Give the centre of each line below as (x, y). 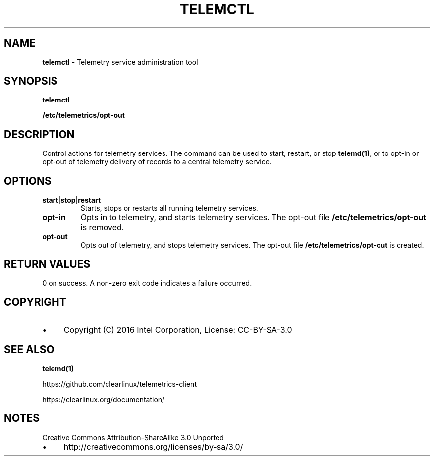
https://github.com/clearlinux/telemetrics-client (119, 384)
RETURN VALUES (47, 264)
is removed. (102, 228)
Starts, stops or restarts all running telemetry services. (169, 208)
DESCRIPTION (39, 134)
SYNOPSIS (31, 81)
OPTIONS (28, 181)
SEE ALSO (29, 350)
